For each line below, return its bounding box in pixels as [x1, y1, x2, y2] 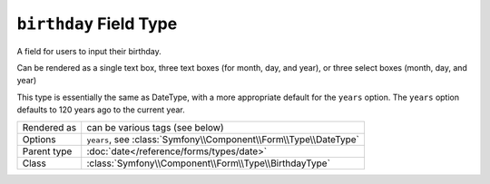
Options [22, 132, 56, 145]
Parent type [22, 145, 73, 158]
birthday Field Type [16, 14, 178, 34]
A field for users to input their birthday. [16, 45, 162, 56]
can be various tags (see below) [86, 121, 224, 133]
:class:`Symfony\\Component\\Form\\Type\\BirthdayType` [86, 157, 331, 169]
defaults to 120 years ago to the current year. [16, 104, 185, 115]
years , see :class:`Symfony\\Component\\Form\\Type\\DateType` [86, 132, 360, 145]
